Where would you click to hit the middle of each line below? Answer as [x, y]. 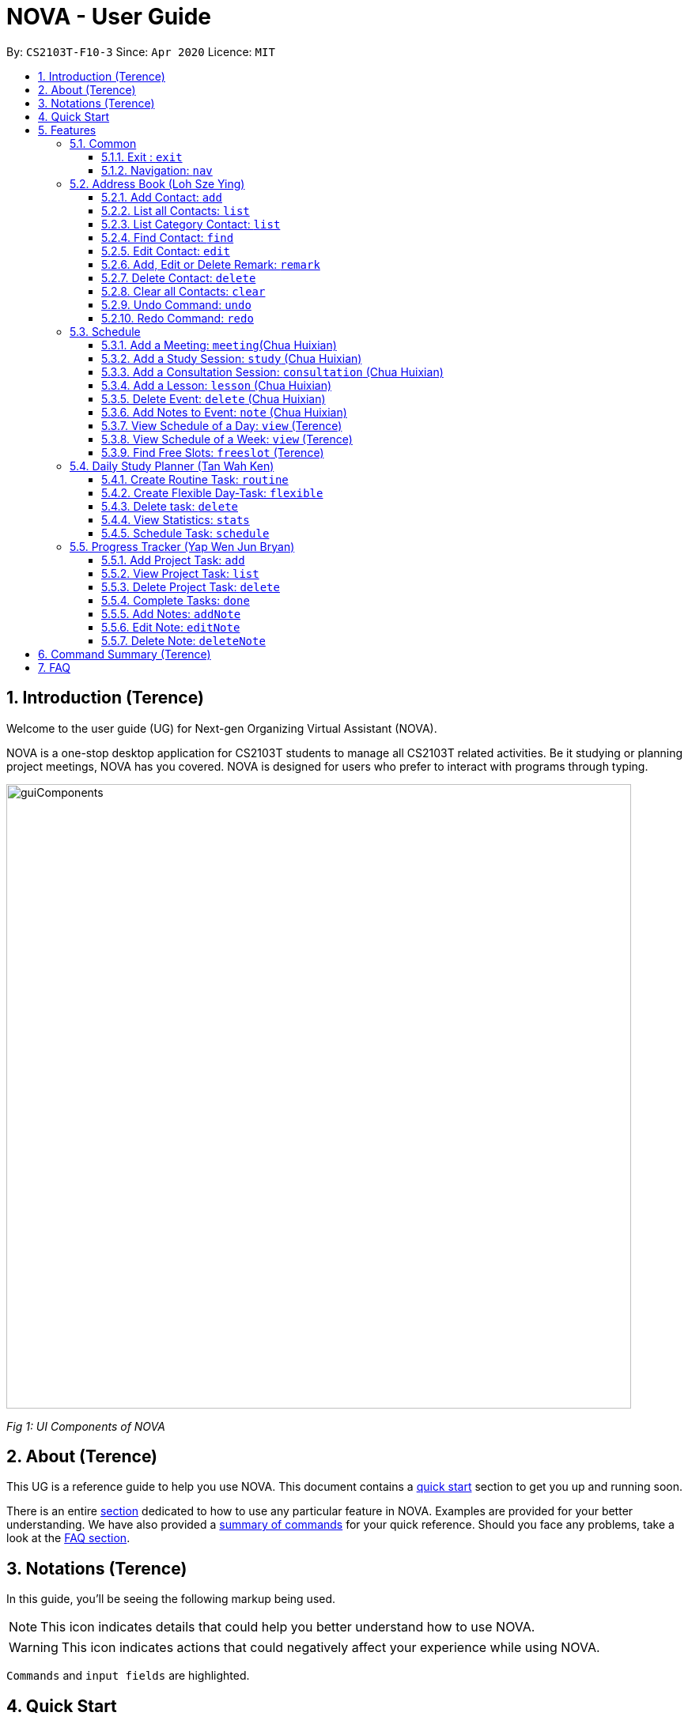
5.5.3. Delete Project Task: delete [191, 587]
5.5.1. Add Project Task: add [173, 560]
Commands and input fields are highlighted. [128, 1676]
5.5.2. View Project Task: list [180, 573]
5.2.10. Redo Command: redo [178, 318]
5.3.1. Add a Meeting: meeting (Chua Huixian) [219, 345]
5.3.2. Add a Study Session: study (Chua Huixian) [232, 358]
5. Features [67, 130]
